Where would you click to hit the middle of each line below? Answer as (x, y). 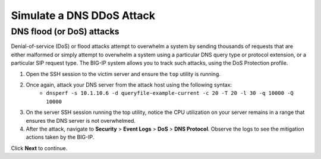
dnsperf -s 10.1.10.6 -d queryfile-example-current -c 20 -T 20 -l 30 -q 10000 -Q (170, 93)
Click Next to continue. (39, 148)
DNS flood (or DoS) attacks (65, 31)
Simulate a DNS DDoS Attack (83, 15)
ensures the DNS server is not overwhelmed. (81, 120)
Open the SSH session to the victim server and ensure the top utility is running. (123, 74)
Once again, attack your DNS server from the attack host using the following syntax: (129, 85)
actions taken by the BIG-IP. (60, 137)
